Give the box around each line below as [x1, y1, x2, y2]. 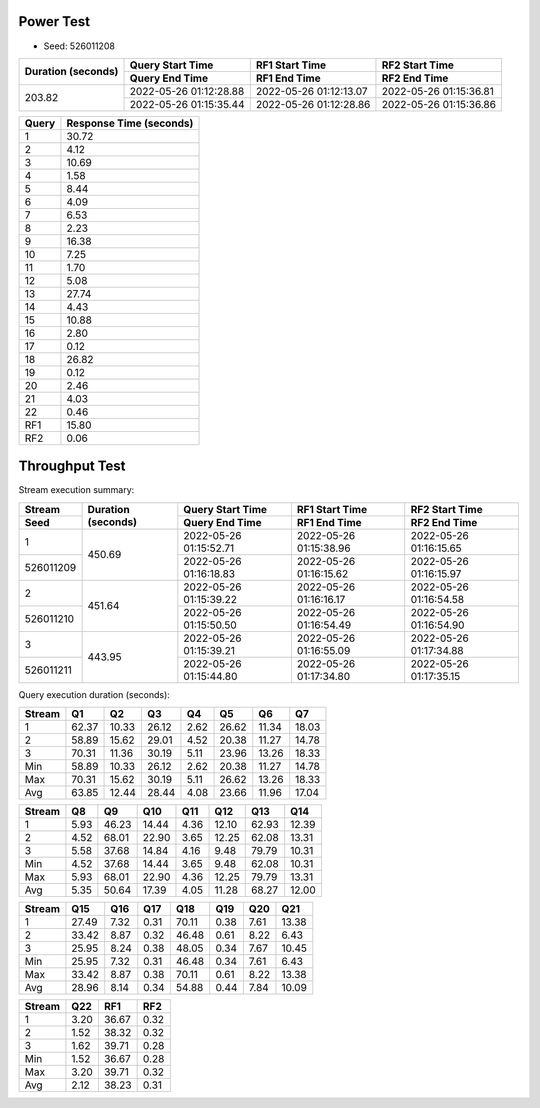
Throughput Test [18, 458, 126, 475]
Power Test [18, 13, 90, 30]
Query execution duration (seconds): [18, 688, 170, 700]
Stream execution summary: [18, 484, 135, 496]
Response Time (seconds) [66, 116, 194, 130]
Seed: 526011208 [43, 40, 115, 52]
